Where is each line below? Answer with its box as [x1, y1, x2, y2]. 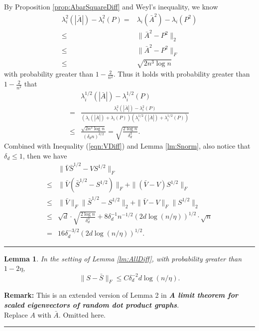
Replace [4, 309, 28, 320]
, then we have [22, 150, 67, 161]
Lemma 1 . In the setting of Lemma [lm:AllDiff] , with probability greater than [4, 253, 242, 263]
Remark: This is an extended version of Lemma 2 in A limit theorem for [4, 290, 238, 300]
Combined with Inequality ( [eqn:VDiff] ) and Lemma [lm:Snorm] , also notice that [4, 141, 251, 151]
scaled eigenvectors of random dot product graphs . [4, 299, 179, 310]
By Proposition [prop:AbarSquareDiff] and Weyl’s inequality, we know [4, 1, 218, 11]
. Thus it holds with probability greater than [113, 69, 250, 79]
